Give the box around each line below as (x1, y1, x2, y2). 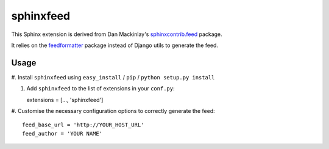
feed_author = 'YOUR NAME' (22, 130, 103, 137)
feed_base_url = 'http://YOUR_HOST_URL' (22, 122, 144, 128)
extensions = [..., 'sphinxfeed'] (26, 96, 104, 103)
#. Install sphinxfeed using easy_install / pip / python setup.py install (11, 73, 215, 81)
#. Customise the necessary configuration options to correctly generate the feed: (11, 107, 216, 115)
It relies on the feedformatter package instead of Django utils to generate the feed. (11, 42, 219, 49)
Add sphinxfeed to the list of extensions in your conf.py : (26, 85, 175, 92)
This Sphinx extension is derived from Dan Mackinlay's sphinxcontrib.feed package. (11, 31, 222, 38)
